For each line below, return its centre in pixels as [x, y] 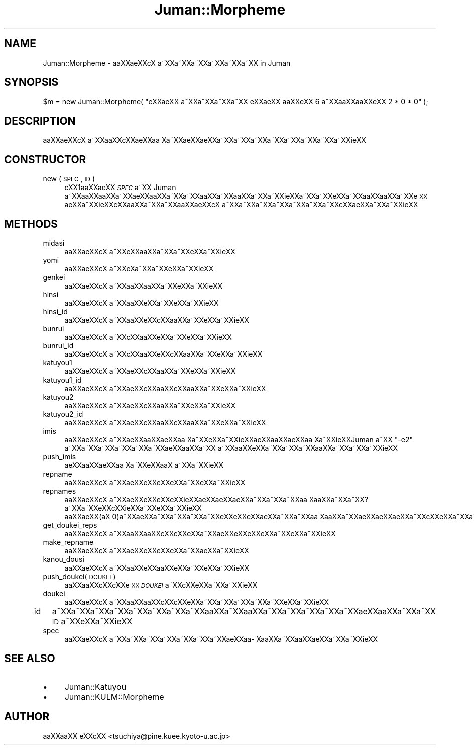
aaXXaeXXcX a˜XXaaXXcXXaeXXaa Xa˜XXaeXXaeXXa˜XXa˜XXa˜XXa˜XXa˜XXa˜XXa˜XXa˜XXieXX [204, 140]
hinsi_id [55, 311]
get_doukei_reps [70, 525]
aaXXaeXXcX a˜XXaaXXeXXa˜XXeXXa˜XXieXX [142, 303]
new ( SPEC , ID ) [69, 179]
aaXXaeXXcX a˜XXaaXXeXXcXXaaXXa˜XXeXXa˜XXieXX [157, 320]
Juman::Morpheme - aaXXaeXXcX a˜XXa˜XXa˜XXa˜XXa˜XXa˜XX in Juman [167, 63]
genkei [54, 277]
